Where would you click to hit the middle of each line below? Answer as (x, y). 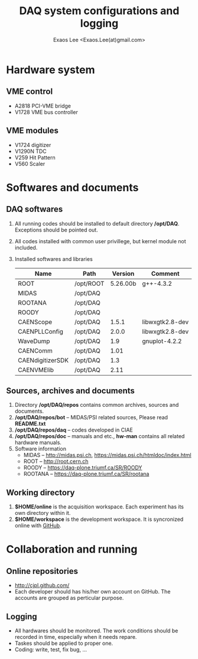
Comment (165, 273)
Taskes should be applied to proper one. (64, 643)
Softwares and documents (72, 187)
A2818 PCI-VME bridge (43, 106)
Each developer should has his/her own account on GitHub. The (92, 592)
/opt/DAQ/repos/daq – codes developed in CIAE (74, 430)
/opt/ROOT (89, 283)
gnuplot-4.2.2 (162, 341)
